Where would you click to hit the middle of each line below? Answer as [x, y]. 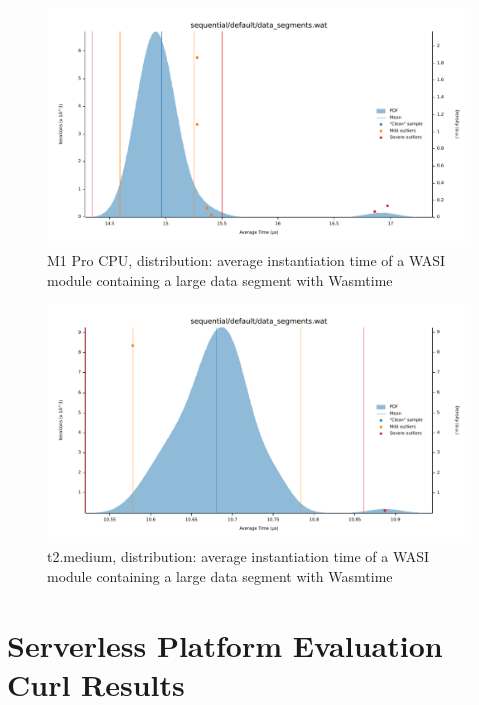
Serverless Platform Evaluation [225, 644]
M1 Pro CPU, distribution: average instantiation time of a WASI [246, 260]
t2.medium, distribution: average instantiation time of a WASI [238, 556]
